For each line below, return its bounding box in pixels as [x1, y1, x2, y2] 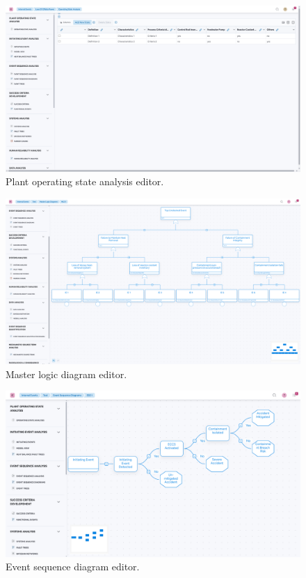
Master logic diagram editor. [6, 366, 127, 381]
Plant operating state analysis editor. [6, 174, 164, 189]
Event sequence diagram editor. [6, 559, 140, 574]
